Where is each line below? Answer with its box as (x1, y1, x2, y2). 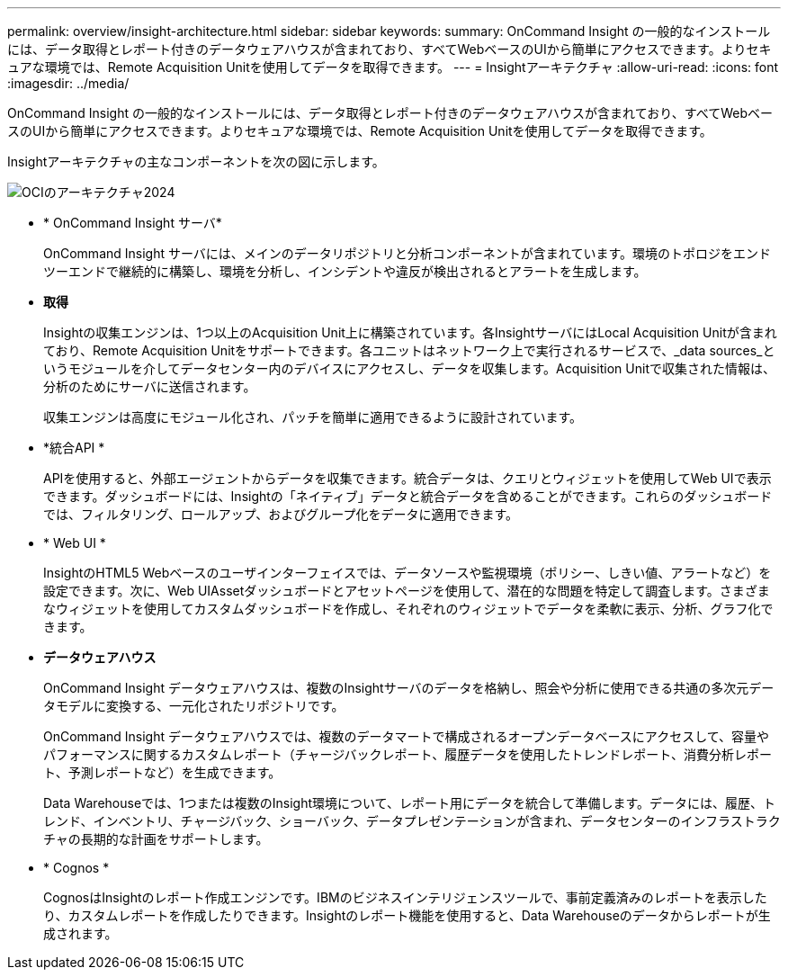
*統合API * (43, 440, 105, 455)
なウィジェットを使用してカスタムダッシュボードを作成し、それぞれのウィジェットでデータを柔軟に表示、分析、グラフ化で (43, 601, 774, 616)
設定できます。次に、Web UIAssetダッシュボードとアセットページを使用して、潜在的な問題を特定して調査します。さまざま (43, 583, 770, 598)
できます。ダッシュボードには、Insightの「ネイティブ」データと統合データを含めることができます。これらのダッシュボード (43, 488, 773, 504)
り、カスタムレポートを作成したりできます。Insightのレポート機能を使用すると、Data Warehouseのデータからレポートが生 (43, 908, 771, 923)
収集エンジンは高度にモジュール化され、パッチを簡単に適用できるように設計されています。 (43, 409, 583, 425)
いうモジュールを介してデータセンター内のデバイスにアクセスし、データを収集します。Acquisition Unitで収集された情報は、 (43, 361, 775, 376)
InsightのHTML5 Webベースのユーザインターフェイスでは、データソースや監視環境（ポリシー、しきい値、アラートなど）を (43, 565, 772, 580)
